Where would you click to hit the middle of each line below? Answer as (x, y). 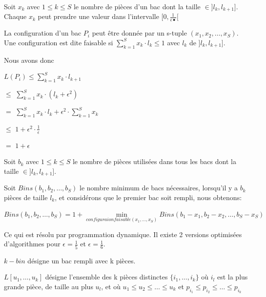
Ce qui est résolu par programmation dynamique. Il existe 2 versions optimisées (123, 234)
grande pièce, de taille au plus (49, 286)
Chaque (15, 16)
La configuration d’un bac (43, 33)
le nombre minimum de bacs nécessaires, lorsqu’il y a (159, 188)
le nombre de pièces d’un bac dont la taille (137, 6)
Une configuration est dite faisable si (59, 42)
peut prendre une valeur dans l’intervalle (98, 16)
